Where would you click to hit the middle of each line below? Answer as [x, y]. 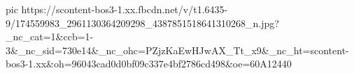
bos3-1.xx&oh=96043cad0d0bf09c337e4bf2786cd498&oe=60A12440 [149, 64]
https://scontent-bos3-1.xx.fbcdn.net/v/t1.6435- [125, 9]
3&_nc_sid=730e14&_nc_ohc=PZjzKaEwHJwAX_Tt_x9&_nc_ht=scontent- [177, 50]
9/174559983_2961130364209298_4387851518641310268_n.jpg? [142, 23]
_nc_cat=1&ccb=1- [50, 36]
